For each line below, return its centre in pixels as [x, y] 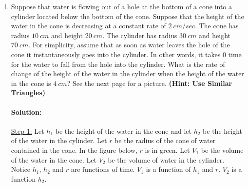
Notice [21, 169]
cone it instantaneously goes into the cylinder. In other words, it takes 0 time [126, 54]
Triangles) [28, 93]
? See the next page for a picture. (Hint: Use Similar [150, 83]
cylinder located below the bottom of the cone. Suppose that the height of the [127, 16]
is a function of [168, 169]
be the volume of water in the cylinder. [166, 159]
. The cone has [217, 26]
